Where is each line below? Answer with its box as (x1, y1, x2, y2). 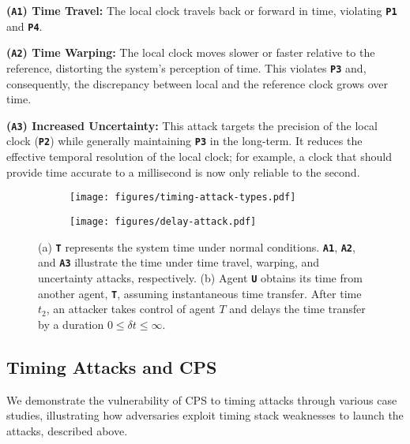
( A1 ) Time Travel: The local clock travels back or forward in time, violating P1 (6, 2, 397, 18)
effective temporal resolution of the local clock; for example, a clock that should (6, 148, 392, 165)
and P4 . (6, 17, 43, 34)
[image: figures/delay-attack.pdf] (70, 215, 257, 227)
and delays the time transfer (229, 300, 366, 317)
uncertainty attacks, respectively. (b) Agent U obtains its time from (38, 269, 363, 285)
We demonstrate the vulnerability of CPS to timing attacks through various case (6, 391, 397, 408)
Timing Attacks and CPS (6, 354, 217, 379)
